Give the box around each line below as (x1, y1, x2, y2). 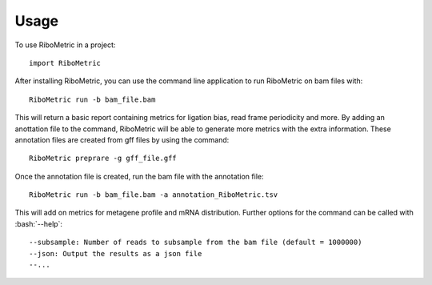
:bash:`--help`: (14, 219, 63, 228)
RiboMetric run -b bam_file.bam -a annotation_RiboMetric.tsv (29, 191, 278, 199)
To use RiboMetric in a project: (14, 40, 116, 50)
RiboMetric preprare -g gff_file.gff (29, 154, 178, 163)
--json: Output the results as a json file (29, 249, 202, 258)
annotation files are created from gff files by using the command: (14, 134, 230, 144)
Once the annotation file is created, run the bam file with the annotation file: (14, 171, 264, 181)
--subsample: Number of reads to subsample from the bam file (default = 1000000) (29, 238, 362, 247)
